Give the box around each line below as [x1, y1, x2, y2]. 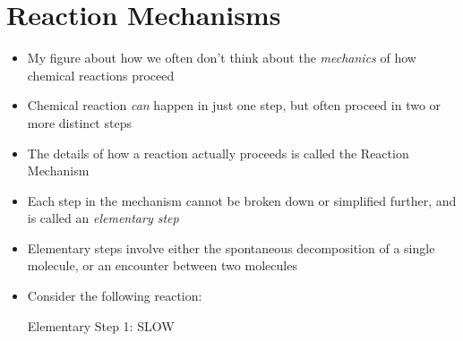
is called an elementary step [27, 209, 179, 227]
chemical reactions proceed [27, 65, 175, 84]
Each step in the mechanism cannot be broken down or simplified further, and [27, 191, 457, 209]
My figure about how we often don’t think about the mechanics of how [27, 48, 416, 67]
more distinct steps [27, 113, 132, 132]
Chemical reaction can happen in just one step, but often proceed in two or [27, 96, 442, 115]
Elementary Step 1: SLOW [27, 316, 175, 335]
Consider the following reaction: [27, 286, 202, 305]
